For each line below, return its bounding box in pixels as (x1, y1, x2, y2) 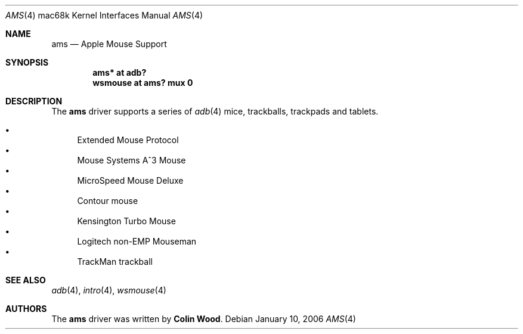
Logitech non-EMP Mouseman (77, 236, 197, 246)
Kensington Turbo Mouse (77, 216, 176, 226)
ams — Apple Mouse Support (51, 39, 167, 49)
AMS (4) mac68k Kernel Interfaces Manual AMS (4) (5, 10, 203, 20)
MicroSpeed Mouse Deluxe (77, 175, 184, 185)
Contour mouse (77, 196, 138, 206)
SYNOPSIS (5, 57, 49, 67)
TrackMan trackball (77, 256, 153, 267)
